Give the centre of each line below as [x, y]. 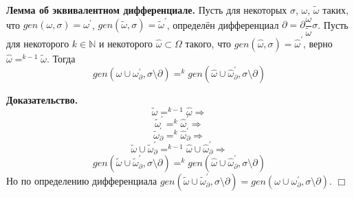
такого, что [208, 43]
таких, [335, 10]
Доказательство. [42, 100]
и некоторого [126, 43]
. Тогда [61, 58]
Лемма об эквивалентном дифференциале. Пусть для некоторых [147, 10]
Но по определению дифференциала [82, 181]
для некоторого [38, 43]
